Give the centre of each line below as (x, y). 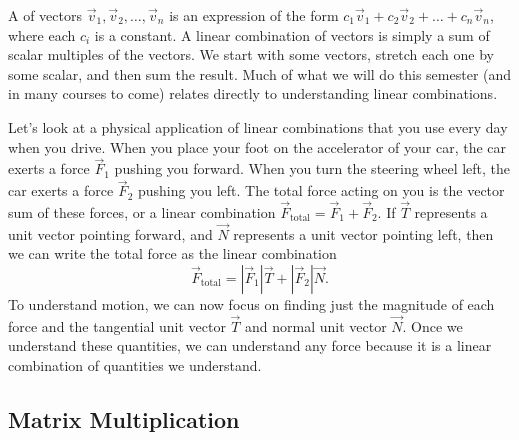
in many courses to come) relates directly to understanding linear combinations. (253, 93)
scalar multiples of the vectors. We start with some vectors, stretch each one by (251, 54)
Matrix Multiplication (124, 418)
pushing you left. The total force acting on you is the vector (321, 190)
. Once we (432, 325)
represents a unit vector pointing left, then (363, 233)
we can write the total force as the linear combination (172, 253)
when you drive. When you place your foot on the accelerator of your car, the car (257, 146)
